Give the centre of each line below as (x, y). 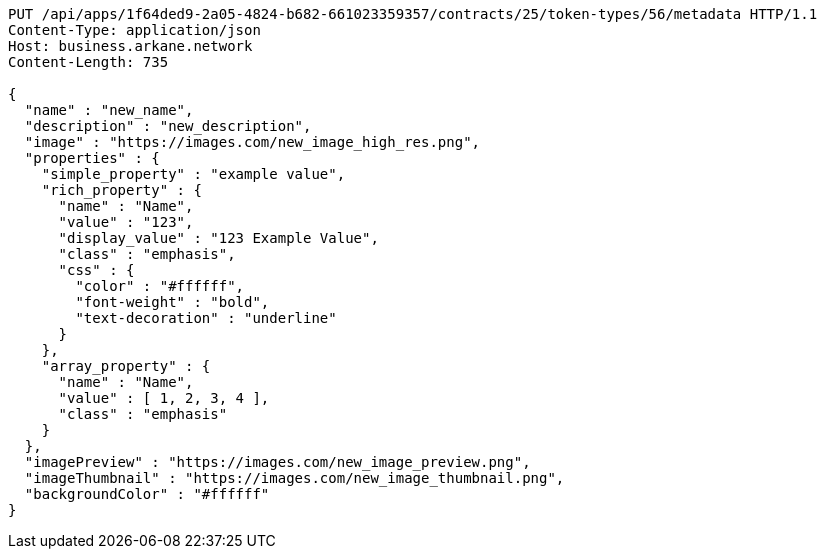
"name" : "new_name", (109, 110)
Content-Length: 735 (88, 62)
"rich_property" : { (121, 190)
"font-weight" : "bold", (172, 302)
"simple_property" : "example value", (193, 174)
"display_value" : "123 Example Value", (218, 238)
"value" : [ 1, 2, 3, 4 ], (164, 398)
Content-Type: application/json (134, 30)
